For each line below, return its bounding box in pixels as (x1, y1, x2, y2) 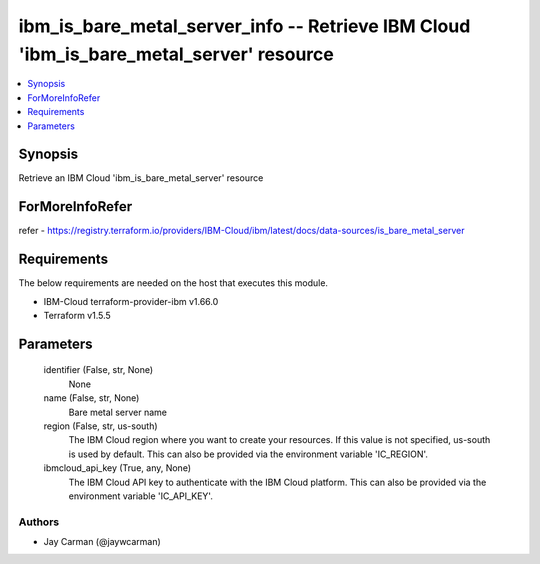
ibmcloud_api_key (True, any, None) (43, 462, 192, 474)
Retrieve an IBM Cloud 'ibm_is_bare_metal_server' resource (18, 172, 264, 184)
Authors (18, 515, 60, 529)
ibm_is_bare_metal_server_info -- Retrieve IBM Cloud (18, 15, 471, 37)
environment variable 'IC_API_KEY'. (68, 490, 214, 502)
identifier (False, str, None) (43, 364, 154, 376)
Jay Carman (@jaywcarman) (43, 536, 162, 548)
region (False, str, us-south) (43, 420, 159, 432)
